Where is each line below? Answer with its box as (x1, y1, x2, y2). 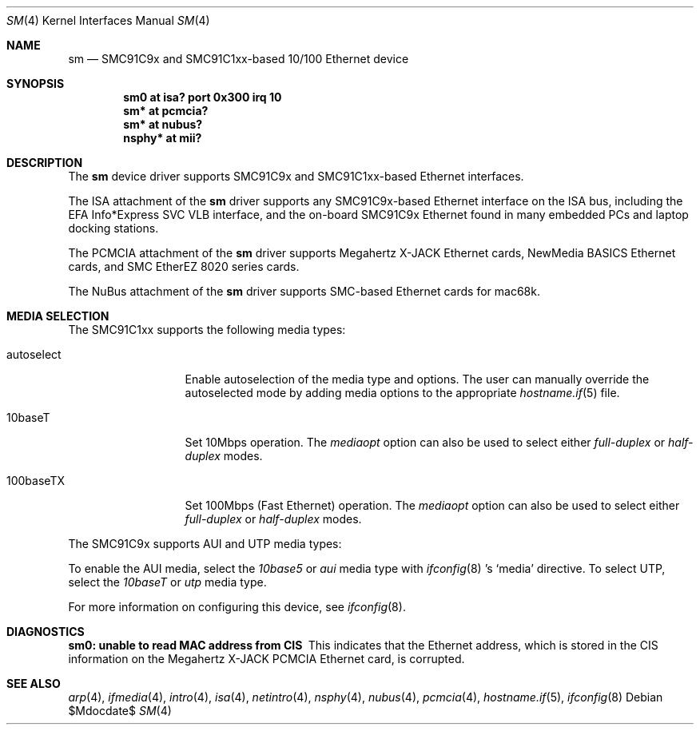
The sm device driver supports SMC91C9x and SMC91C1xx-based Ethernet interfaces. (68, 169, 524, 183)
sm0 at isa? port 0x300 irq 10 (123, 90, 282, 104)
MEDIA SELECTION (6, 309, 109, 323)
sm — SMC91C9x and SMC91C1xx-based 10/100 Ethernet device (68, 52, 409, 66)
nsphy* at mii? (123, 131, 202, 145)
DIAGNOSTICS (6, 625, 85, 638)
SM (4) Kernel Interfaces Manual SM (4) (6, 14, 210, 27)
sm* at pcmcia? (123, 104, 209, 117)
